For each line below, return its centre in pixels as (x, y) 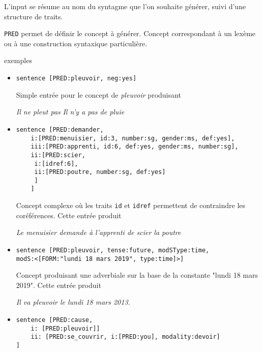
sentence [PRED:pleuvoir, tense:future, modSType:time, (113, 250)
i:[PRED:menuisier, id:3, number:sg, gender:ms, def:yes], (133, 138)
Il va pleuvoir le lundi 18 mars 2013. (73, 302)
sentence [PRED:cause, (54, 320)
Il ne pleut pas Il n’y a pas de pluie (70, 112)
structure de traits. (34, 16)
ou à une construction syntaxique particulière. (76, 43)
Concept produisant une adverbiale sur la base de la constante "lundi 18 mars (137, 275)
